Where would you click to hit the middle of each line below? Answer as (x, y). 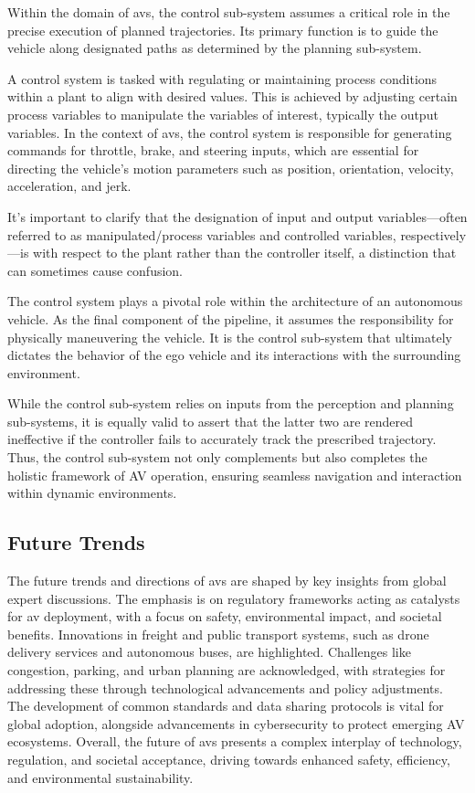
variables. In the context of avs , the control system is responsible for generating (230, 132)
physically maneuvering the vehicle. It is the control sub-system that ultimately (230, 337)
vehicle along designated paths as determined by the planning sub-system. (215, 48)
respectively (433, 234)
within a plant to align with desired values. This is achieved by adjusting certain (232, 96)
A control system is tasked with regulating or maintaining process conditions (222, 78)
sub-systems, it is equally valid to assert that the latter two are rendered (211, 421)
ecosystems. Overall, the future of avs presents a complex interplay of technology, (235, 741)
